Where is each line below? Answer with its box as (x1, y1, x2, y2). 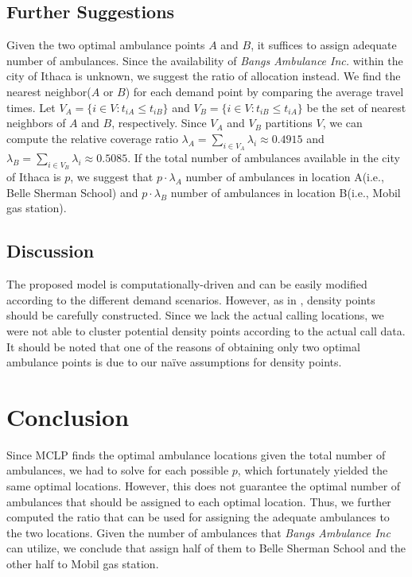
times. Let (6, 99, 56, 115)
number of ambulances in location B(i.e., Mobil (170, 184, 401, 200)
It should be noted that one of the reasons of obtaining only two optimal (6, 338, 360, 354)
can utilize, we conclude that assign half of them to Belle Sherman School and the (6, 540, 406, 556)
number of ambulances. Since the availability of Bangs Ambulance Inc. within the (6, 52, 403, 68)
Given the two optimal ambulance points (6, 37, 205, 53)
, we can (322, 114, 363, 131)
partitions (265, 114, 313, 131)
